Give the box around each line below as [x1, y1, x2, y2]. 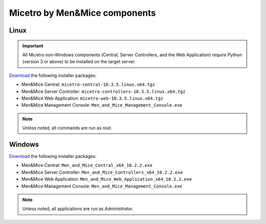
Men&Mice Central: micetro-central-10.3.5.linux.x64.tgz [21, 81, 155, 87]
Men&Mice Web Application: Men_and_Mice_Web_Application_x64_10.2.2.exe [21, 176, 192, 182]
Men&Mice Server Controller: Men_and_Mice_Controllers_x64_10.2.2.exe [21, 169, 183, 175]
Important [22, 42, 44, 49]
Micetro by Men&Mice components [9, 7, 156, 18]
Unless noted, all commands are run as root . [22, 125, 112, 131]
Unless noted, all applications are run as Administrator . [22, 206, 134, 212]
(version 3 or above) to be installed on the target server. [22, 59, 135, 65]
